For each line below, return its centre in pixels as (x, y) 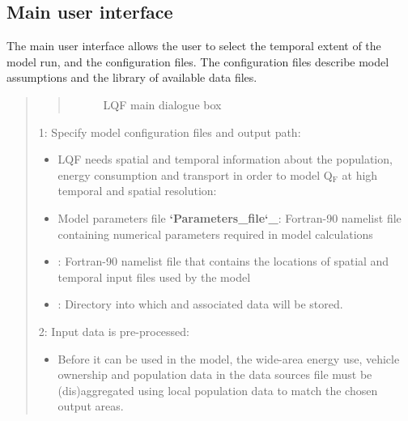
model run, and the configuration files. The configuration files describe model (198, 61)
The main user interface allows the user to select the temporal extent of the (194, 46)
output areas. (91, 406)
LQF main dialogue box (162, 104)
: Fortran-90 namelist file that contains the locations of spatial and (223, 261)
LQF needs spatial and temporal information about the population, (225, 159)
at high (360, 174)
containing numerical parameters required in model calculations (215, 234)
